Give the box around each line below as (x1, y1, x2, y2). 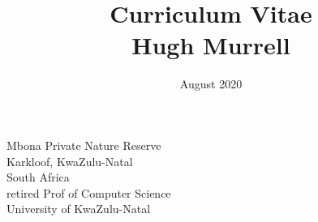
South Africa (6, 169, 70, 186)
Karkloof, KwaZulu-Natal (6, 152, 133, 169)
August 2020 (179, 75, 243, 92)
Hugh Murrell (131, 28, 290, 62)
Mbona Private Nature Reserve (6, 136, 161, 153)
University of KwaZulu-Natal (6, 200, 151, 217)
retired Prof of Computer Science (6, 184, 171, 201)
